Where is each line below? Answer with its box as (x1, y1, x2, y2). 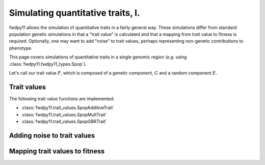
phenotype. (9, 45, 33, 51)
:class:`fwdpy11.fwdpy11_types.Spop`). (9, 61, 87, 67)
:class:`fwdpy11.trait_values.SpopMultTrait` (21, 111, 107, 117)
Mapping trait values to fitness (9, 147, 105, 155)
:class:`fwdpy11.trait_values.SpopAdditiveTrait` (21, 105, 114, 110)
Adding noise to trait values (9, 131, 95, 139)
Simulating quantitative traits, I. (9, 7, 140, 18)
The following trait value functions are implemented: (9, 96, 115, 102)
